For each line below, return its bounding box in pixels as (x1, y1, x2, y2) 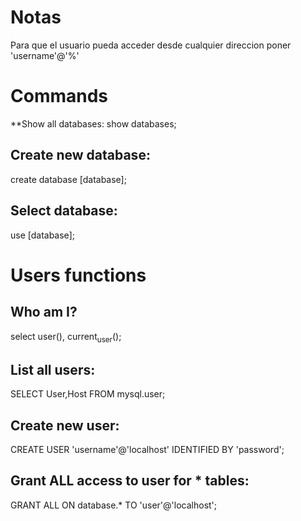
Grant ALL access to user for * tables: (10, 472, 250, 490)
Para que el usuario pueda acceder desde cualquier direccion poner (10, 39, 292, 51)
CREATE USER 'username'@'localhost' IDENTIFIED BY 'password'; (10, 443, 285, 455)
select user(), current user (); (10, 330, 122, 345)
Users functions (10, 264, 147, 286)
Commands (10, 85, 109, 108)
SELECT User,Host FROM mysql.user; (10, 388, 166, 400)
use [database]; (10, 229, 75, 241)
